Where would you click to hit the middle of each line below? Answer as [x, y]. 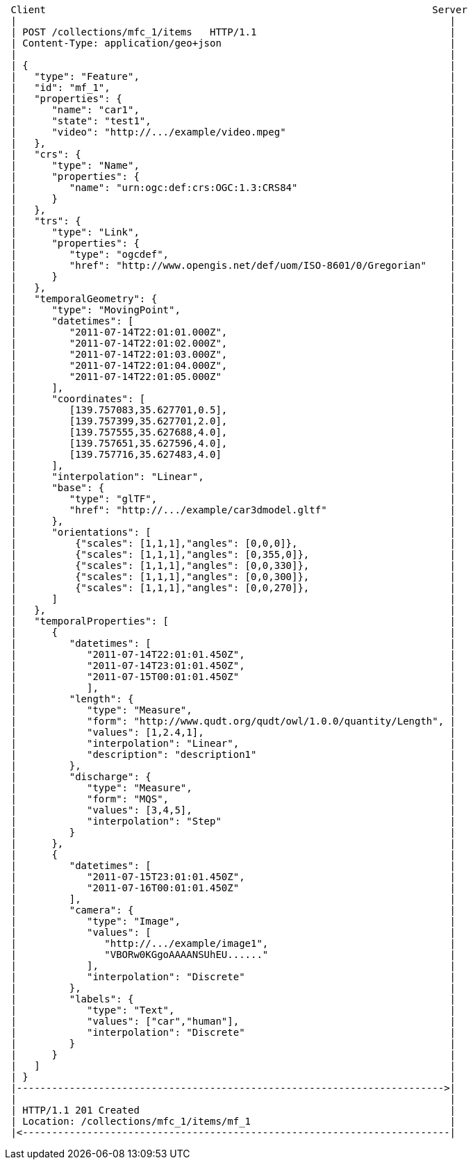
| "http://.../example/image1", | [233, 943]
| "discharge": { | [233, 777]
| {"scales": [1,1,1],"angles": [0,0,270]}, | [233, 588]
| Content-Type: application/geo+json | [233, 43]
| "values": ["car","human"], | [233, 1021]
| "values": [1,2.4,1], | [233, 732]
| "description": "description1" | [233, 754]
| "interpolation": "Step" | [233, 821]
